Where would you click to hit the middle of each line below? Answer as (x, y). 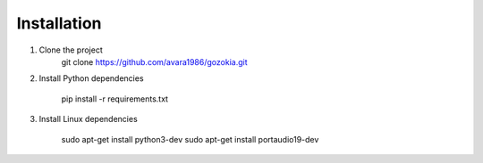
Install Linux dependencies (88, 119)
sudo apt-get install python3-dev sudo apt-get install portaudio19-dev (190, 139)
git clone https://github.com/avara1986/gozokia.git (154, 61)
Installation (59, 23)
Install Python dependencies (91, 78)
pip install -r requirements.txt (115, 99)
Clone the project (71, 50)
